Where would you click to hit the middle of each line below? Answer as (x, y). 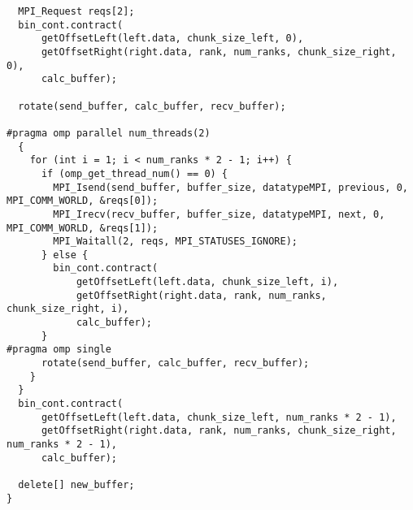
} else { (65, 255)
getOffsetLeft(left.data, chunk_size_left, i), (207, 282)
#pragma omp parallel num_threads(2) (109, 133)
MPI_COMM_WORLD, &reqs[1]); (83, 228)
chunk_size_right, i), (68, 309)
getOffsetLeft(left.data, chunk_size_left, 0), (172, 39)
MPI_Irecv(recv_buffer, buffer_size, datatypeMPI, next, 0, (219, 214)
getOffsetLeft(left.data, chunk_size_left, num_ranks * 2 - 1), (219, 417)
